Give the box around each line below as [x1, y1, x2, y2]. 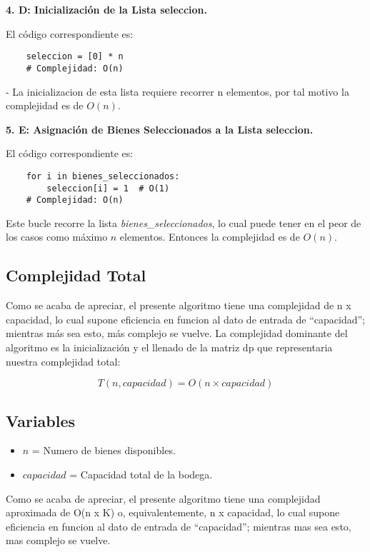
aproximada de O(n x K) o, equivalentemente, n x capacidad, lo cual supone [6, 505, 340, 520]
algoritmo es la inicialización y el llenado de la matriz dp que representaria [6, 340, 333, 355]
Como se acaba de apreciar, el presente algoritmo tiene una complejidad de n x [6, 298, 351, 313]
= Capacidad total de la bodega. [69, 467, 213, 481]
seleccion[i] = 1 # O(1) [46, 183, 170, 194]
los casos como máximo [6, 229, 108, 244]
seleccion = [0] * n [26, 51, 124, 62]
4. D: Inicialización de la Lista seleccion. [6, 2, 208, 16]
